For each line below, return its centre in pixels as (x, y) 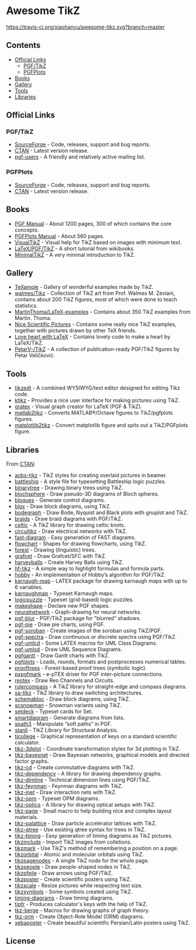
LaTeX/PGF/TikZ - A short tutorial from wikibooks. (75, 248)
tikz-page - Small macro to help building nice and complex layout (93, 811)
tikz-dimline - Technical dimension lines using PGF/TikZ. (82, 780)
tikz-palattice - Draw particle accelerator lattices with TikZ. (85, 823)
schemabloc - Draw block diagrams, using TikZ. (72, 699)
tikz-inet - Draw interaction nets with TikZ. (66, 792)
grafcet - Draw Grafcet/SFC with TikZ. (61, 556)
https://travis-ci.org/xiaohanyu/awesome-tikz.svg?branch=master (85, 27)
